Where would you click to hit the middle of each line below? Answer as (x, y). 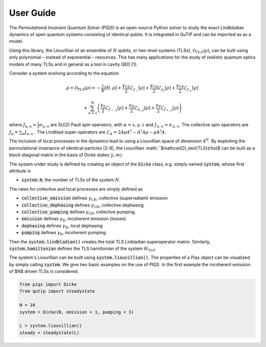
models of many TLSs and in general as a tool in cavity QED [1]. (73, 64)
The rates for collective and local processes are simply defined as (76, 189)
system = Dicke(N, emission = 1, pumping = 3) (77, 312)
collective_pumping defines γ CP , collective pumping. (79, 212)
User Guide (33, 13)
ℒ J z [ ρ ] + (167, 89)
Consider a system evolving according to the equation (64, 73)
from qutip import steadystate (57, 291)
